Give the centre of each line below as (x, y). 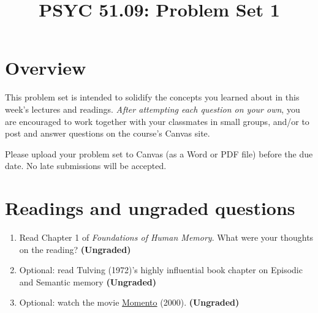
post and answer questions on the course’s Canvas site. (108, 133)
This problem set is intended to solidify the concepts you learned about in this (152, 97)
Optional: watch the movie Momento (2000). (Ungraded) (129, 302)
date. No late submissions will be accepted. (86, 166)
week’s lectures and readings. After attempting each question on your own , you (153, 109)
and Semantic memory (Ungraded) (88, 281)
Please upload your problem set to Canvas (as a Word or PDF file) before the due (159, 153)
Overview (46, 68)
